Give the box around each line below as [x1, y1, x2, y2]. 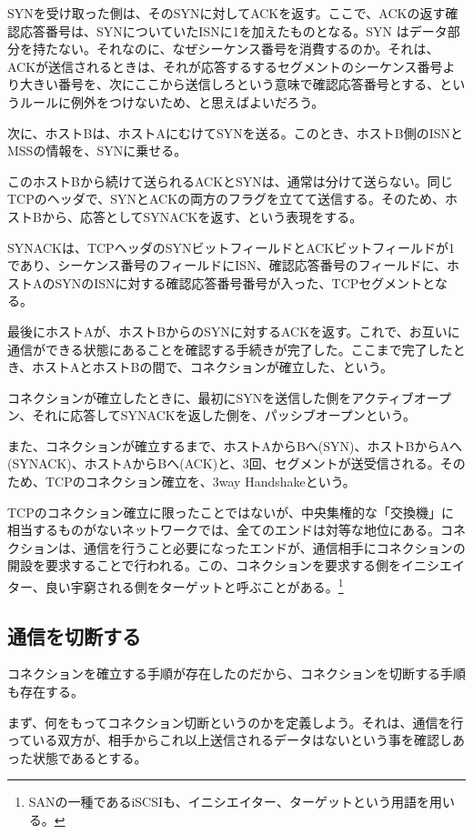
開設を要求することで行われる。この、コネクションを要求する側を [7, 556, 401, 575]
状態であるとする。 [32, 748, 147, 767]
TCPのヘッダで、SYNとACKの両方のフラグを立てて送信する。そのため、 [7, 189, 446, 208]
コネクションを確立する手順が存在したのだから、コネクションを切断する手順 [7, 664, 466, 683]
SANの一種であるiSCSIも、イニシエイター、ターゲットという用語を [28, 792, 429, 811]
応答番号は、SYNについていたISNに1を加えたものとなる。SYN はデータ [19, 21, 448, 40]
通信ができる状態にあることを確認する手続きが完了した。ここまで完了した [7, 339, 453, 358]
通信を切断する [7, 621, 141, 649]
